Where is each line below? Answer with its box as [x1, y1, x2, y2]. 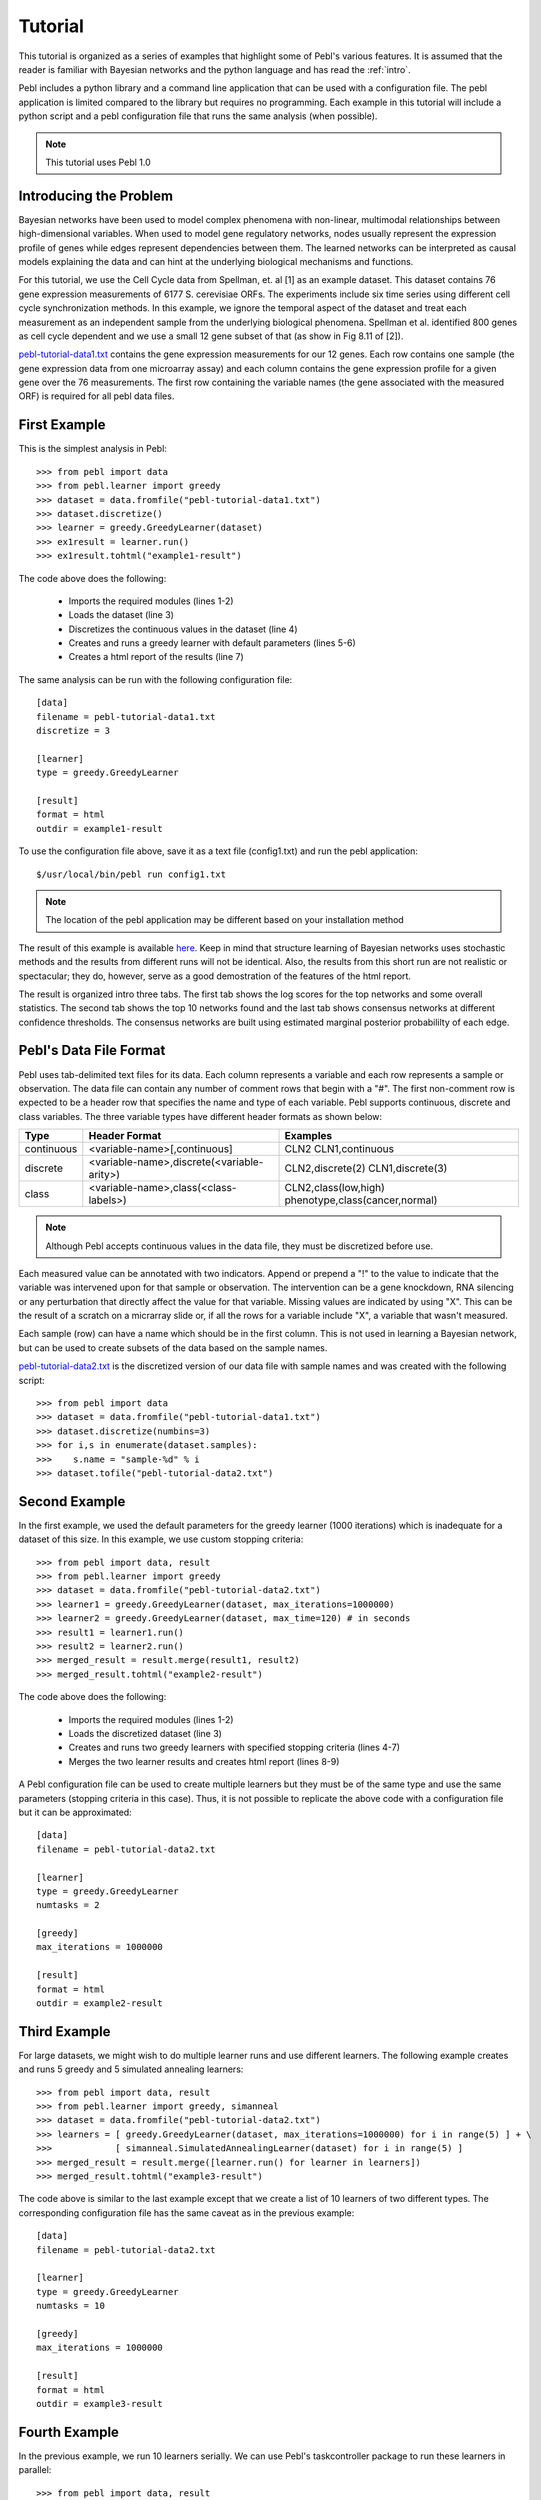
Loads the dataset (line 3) [68, 609, 175, 621]
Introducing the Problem [18, 187, 174, 204]
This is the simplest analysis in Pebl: [18, 443, 167, 455]
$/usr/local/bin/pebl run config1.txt [36, 868, 227, 880]
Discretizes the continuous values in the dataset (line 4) [68, 623, 299, 635]
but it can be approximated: [18, 1806, 132, 1818]
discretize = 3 [36, 725, 111, 737]
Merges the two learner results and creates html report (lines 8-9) [68, 1755, 340, 1767]
